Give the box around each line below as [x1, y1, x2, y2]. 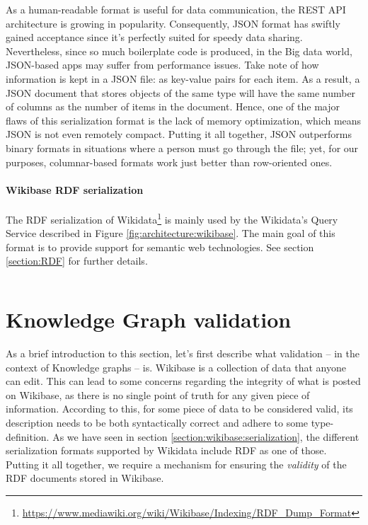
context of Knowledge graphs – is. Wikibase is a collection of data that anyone [6, 359, 346, 374]
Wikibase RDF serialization [6, 182, 144, 197]
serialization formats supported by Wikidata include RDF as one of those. [6, 443, 327, 458]
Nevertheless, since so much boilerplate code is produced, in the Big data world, [6, 43, 352, 58]
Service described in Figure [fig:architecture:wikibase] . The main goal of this [6, 226, 335, 241]
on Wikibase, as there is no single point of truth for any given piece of [6, 387, 310, 402]
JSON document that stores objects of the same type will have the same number [6, 85, 356, 100]
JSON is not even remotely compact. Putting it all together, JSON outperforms [6, 127, 352, 142]
